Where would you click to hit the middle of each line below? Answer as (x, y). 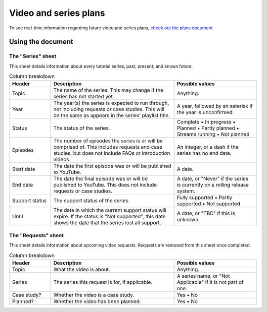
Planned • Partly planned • (208, 128)
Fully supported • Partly (204, 197)
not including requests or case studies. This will (109, 109)
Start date (24, 169)
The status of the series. (82, 128)
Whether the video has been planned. (97, 301)
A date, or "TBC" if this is (206, 213)
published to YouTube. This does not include (105, 185)
